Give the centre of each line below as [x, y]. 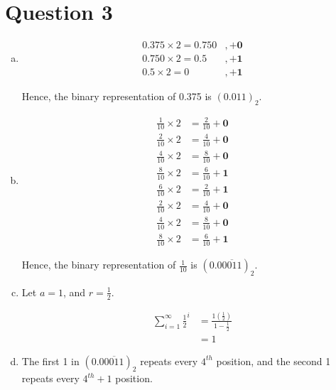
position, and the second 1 [273, 361]
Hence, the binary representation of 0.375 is [116, 96]
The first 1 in [50, 361]
